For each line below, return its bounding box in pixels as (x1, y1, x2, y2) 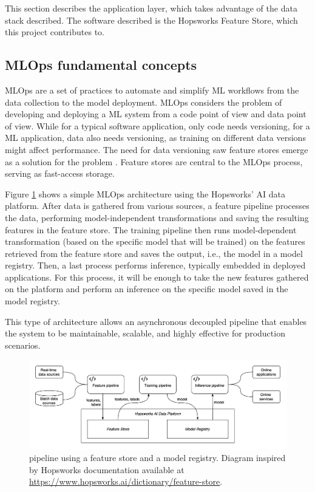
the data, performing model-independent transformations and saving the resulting (5, 211, 309, 224)
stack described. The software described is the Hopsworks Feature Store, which (5, 13, 298, 26)
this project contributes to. (5, 26, 104, 38)
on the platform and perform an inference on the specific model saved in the (5, 282, 288, 295)
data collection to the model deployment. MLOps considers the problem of (5, 95, 282, 108)
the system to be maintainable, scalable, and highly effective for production (5, 327, 285, 340)
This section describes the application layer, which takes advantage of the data (5, 2, 297, 14)
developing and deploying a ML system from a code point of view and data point (5, 108, 307, 120)
